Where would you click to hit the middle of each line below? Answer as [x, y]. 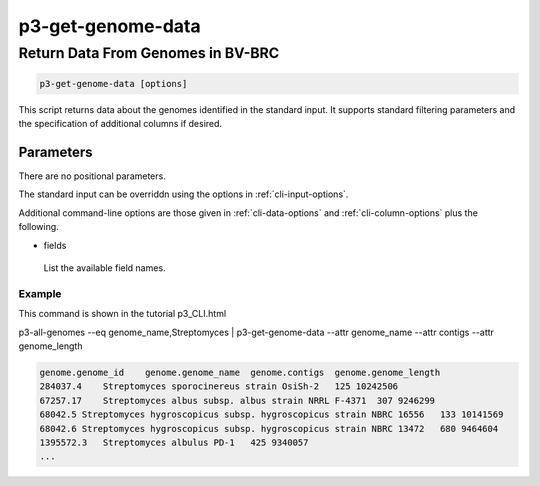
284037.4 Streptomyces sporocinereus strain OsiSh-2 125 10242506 [219, 386]
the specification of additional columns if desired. [120, 124]
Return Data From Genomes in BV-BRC [149, 53]
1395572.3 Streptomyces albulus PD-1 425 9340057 [174, 442]
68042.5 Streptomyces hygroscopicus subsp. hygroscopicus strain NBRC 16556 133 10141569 [271, 414]
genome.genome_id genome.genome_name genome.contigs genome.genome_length [240, 372]
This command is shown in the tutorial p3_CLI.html [122, 314]
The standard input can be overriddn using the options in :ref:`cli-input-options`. [183, 194]
